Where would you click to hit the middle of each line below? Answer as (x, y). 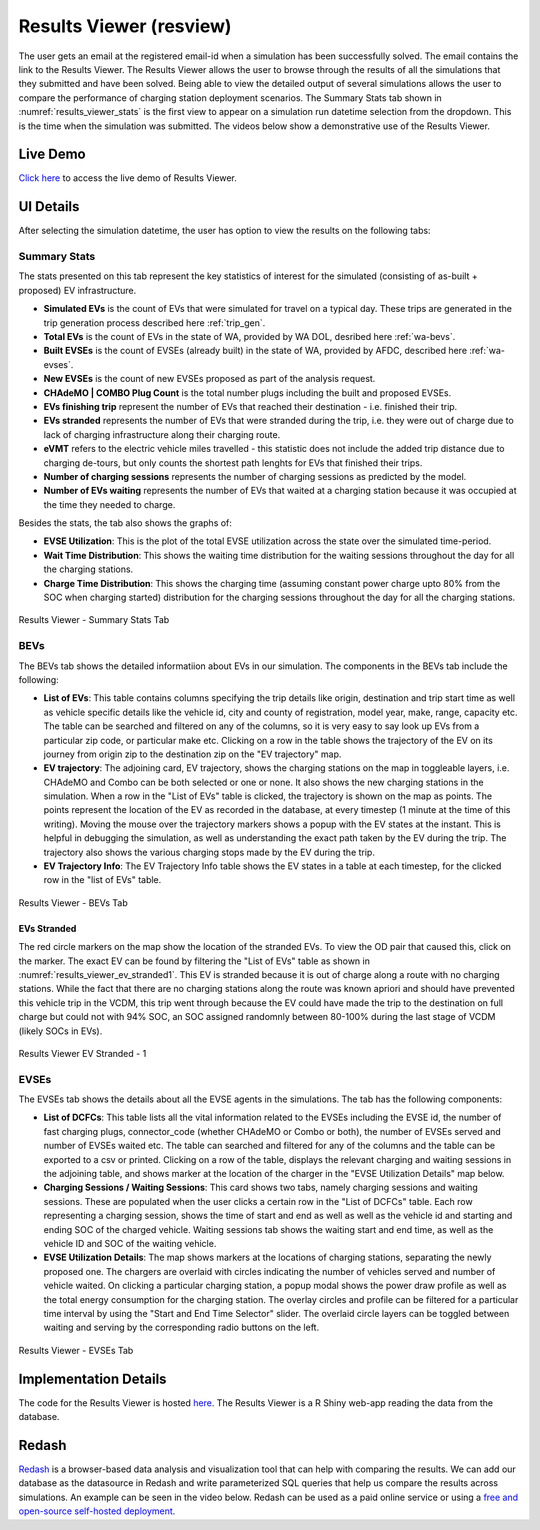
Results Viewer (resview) (125, 26)
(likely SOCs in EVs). (60, 1031)
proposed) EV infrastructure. (77, 290)
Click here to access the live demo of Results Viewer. (127, 178)
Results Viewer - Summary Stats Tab (94, 620)
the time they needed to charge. (109, 504)
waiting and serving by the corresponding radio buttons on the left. (181, 1327)
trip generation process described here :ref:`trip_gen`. (154, 322)
